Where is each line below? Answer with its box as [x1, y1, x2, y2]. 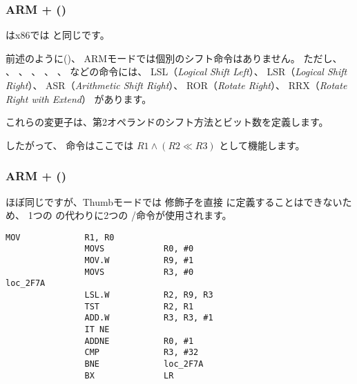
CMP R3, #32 [84, 347, 199, 358]
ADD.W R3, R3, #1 [84, 313, 213, 323]
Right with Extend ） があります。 [6, 91, 152, 106]
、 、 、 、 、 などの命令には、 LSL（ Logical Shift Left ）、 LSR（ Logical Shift [6, 64, 347, 79]
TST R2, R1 [84, 301, 194, 311]
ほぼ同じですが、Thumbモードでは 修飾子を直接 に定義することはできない [6, 194, 342, 209]
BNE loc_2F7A [84, 359, 204, 369]
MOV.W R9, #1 [84, 256, 194, 266]
